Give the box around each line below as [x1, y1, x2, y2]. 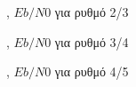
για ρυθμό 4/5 [54, 62, 129, 81]
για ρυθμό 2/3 [54, 3, 129, 20]
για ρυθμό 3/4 [54, 32, 129, 51]
